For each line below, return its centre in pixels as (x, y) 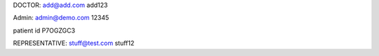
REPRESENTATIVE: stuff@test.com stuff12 (74, 43)
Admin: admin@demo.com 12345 (61, 18)
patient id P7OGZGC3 (44, 30)
